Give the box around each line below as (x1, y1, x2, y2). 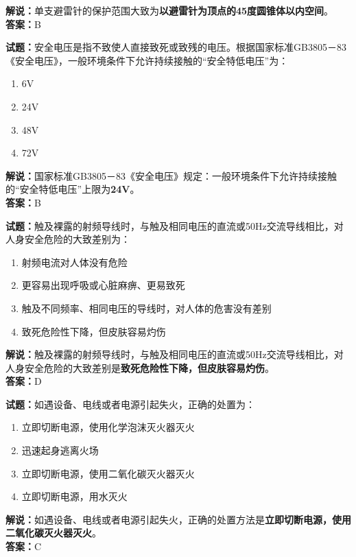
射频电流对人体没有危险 (21, 254, 128, 269)
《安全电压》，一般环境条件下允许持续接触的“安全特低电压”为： (5, 53, 289, 67)
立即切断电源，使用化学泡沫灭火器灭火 (21, 420, 195, 434)
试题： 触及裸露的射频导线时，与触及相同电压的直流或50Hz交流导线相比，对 (5, 218, 344, 233)
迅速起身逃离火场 (21, 443, 99, 458)
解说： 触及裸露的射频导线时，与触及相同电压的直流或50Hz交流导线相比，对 (5, 347, 344, 362)
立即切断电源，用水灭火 (21, 489, 128, 503)
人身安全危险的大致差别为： (5, 232, 130, 246)
